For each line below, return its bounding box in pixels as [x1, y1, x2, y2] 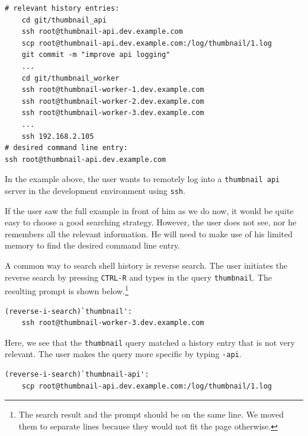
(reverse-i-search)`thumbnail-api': [5, 370, 149, 378]
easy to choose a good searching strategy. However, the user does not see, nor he [5, 216, 297, 228]
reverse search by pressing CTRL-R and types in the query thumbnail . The [5, 270, 272, 283]
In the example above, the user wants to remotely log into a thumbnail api [5, 173, 280, 185]
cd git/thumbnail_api [21, 15, 107, 24]
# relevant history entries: [5, 4, 120, 12]
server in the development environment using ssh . [5, 184, 185, 196]
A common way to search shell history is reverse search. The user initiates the [5, 259, 288, 271]
